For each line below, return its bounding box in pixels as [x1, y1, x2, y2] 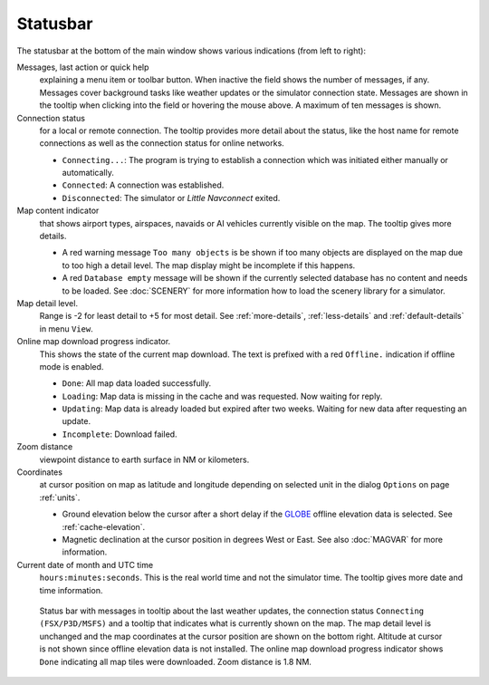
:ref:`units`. [39, 492, 81, 503]
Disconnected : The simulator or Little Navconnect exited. [62, 192, 281, 203]
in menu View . [39, 323, 94, 334]
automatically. [62, 168, 115, 178]
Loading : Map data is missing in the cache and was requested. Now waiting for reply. [62, 391, 383, 401]
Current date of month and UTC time [16, 559, 154, 570]
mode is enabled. [39, 361, 104, 371]
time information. [39, 584, 103, 595]
